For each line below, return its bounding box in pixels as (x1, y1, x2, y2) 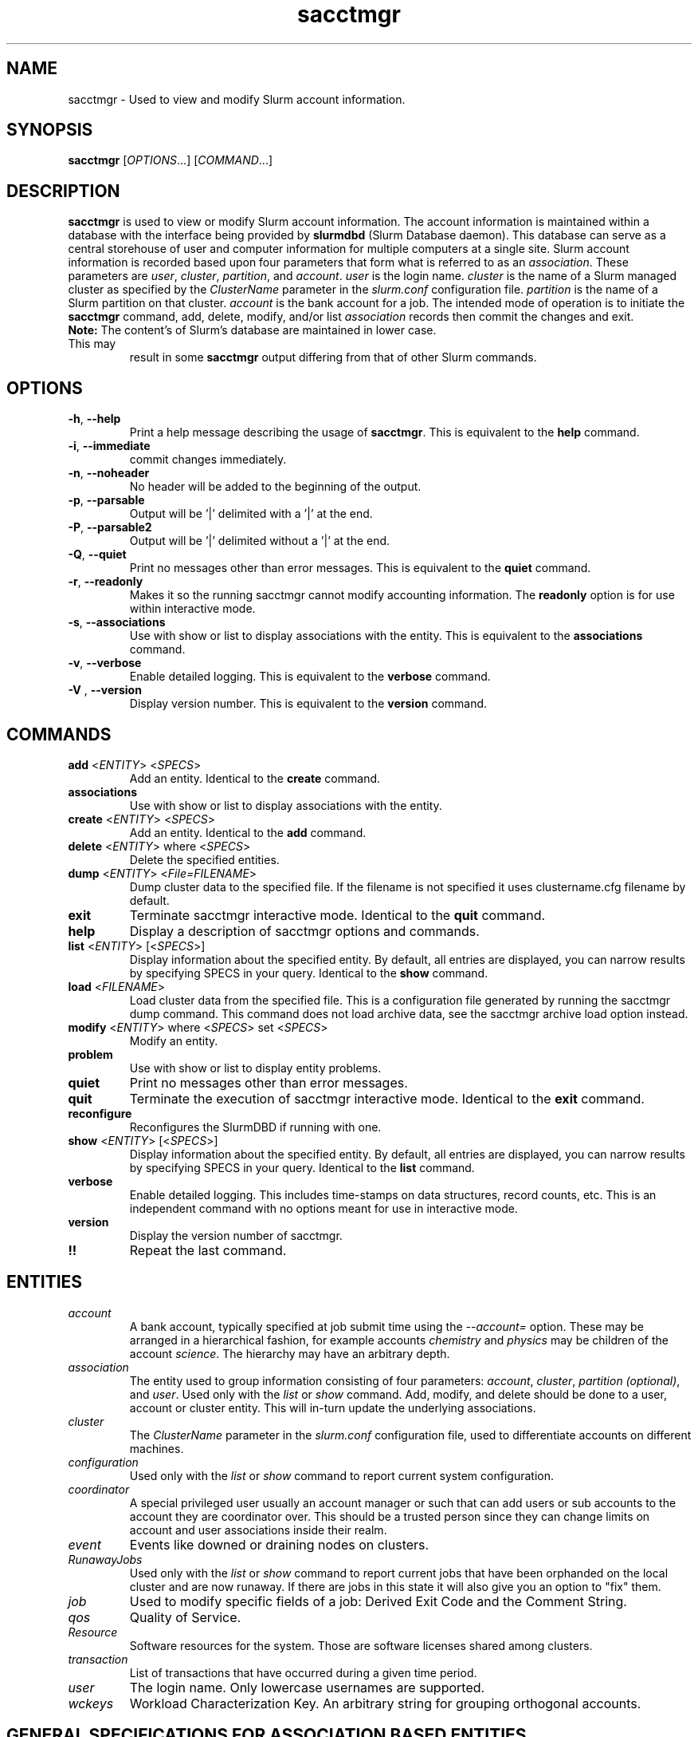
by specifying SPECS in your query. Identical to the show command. (129, 965, 488, 980)
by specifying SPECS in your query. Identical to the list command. (129, 1160, 475, 1174)
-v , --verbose (68, 656, 142, 670)
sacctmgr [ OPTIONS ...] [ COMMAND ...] (68, 153, 273, 168)
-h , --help (68, 412, 121, 426)
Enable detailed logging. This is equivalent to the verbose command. (129, 669, 491, 684)
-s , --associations (68, 615, 166, 630)
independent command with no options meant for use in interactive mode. (129, 1201, 518, 1215)
